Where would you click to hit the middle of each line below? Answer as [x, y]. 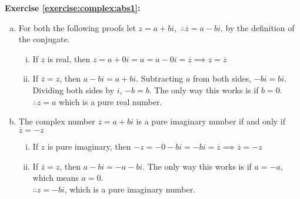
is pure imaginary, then [89, 146]
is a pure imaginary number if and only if [211, 121]
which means [56, 178]
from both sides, [222, 78]
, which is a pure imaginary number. [130, 189]
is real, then [69, 58]
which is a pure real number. [111, 101]
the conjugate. [44, 39]
